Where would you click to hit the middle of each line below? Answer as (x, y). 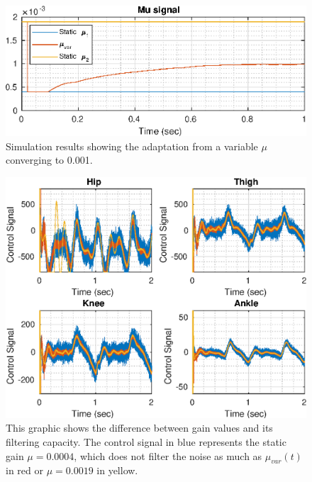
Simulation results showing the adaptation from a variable (132, 146)
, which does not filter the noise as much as (168, 455)
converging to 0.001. (49, 160)
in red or (24, 470)
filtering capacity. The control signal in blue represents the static (146, 442)
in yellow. (117, 470)
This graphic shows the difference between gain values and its (139, 428)
